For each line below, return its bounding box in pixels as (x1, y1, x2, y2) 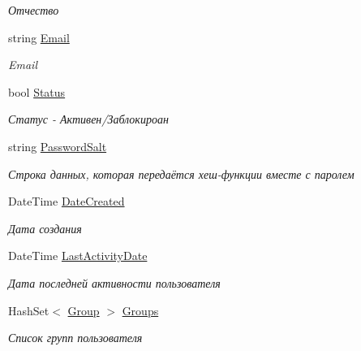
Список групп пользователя (8, 329, 143, 346)
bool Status (8, 83, 66, 100)
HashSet (8, 301, 49, 318)
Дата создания (8, 219, 82, 236)
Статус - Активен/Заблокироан (8, 110, 169, 128)
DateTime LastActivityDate (8, 247, 148, 264)
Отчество (8, 2, 59, 18)
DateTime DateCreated (8, 193, 125, 210)
